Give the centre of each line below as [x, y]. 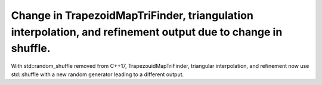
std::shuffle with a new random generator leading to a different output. [97, 74]
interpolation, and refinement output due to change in [147, 32]
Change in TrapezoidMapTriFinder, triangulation [132, 15]
